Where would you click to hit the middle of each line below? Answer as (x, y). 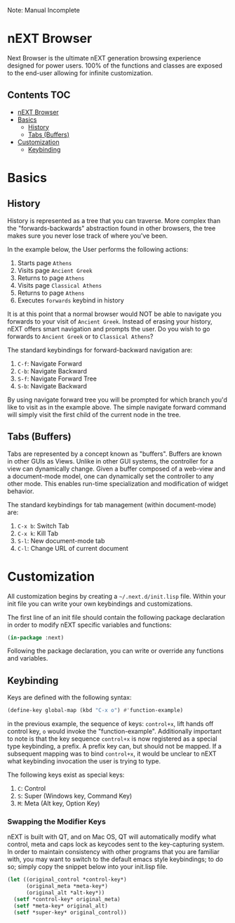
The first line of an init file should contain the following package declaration (116, 617)
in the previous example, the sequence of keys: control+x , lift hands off (110, 724)
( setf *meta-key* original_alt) (61, 906)
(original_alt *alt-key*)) (65, 893)
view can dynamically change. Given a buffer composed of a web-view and (116, 469)
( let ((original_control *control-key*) (67, 880)
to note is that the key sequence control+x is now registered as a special (112, 739)
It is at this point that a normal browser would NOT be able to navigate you (115, 314)
